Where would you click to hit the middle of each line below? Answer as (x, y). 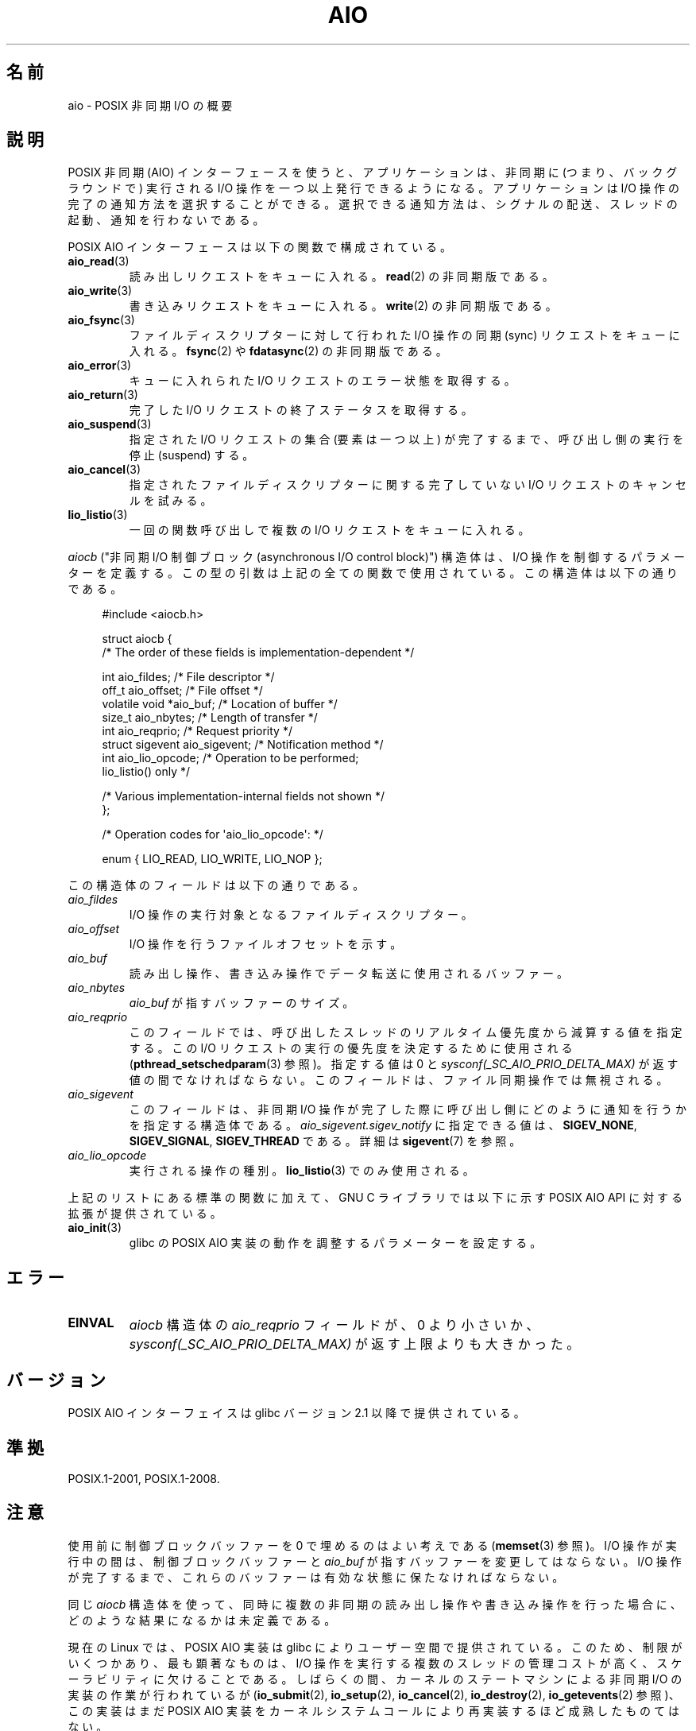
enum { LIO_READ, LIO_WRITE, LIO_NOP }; (212, 859)
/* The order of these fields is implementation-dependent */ (258, 653)
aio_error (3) (100, 366)
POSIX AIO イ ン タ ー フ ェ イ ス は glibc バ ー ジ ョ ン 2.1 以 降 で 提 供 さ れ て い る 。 (296, 1413)
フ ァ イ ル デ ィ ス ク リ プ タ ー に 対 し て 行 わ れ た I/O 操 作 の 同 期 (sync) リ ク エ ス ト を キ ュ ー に (404, 335)
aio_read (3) (99, 261)
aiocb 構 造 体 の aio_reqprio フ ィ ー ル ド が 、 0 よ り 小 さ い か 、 (334, 1325)
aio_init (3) (95, 1228)
